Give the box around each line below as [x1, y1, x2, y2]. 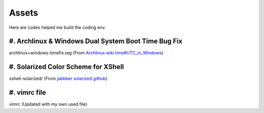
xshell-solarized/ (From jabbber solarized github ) [9, 76, 108, 82]
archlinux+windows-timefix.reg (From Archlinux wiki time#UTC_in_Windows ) [9, 50, 163, 56]
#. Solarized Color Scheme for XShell [9, 63, 124, 71]
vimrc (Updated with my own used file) [9, 101, 88, 107]
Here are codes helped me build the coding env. [9, 24, 106, 30]
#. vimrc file [9, 89, 46, 97]
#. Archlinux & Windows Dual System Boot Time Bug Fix [9, 37, 183, 45]
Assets [9, 7, 39, 18]
